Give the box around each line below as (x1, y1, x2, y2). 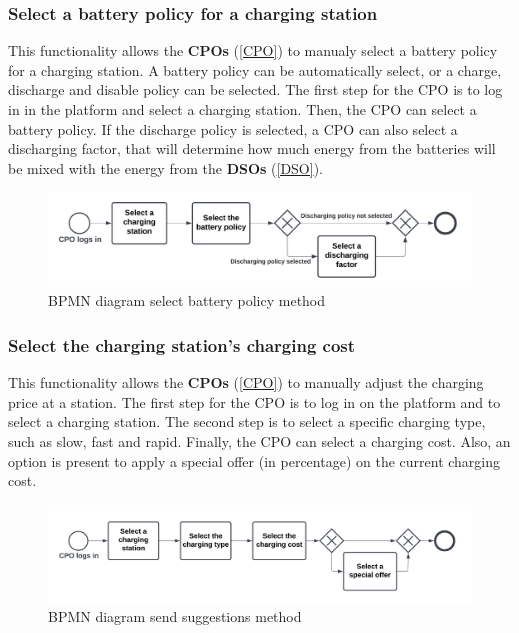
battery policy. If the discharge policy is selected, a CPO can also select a (8, 118, 458, 139)
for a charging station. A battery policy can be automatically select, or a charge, (8, 59, 502, 80)
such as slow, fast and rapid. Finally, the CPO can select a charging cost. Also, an (8, 430, 511, 451)
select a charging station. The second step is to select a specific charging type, (8, 411, 486, 432)
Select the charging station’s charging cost (8, 332, 356, 357)
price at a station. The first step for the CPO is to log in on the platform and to (8, 391, 501, 412)
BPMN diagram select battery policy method (48, 290, 326, 311)
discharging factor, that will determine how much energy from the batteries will (8, 138, 496, 159)
